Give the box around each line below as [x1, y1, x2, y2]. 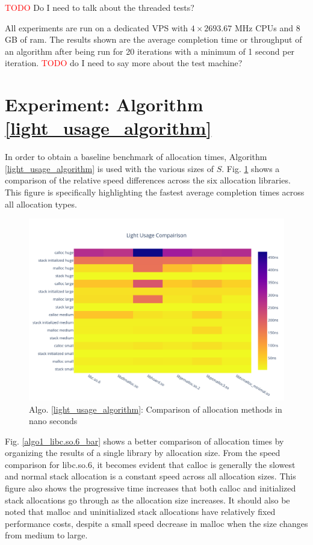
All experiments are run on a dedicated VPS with [5, 21, 188, 34]
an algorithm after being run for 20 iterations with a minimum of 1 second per [5, 45, 295, 57]
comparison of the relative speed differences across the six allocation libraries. [5, 174, 291, 186]
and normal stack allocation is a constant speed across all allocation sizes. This [5, 470, 296, 482]
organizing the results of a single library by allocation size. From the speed [5, 446, 280, 459]
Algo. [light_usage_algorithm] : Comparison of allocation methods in [29, 402, 282, 415]
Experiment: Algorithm [5, 92, 203, 117]
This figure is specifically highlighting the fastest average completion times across [5, 186, 305, 199]
